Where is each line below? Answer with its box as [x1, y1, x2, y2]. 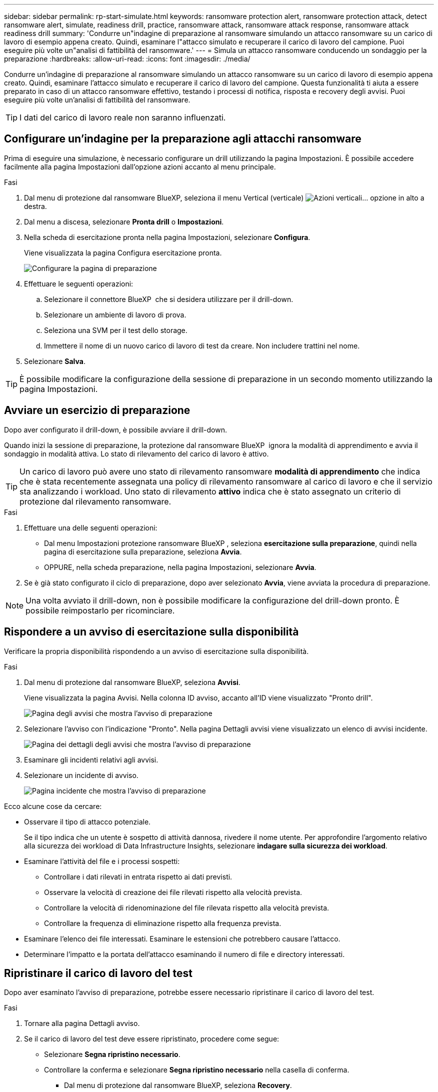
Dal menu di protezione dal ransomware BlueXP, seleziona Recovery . [64, 1081, 292, 1090]
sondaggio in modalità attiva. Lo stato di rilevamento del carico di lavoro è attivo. [4, 449, 269, 458]
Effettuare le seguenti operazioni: [24, 279, 133, 288]
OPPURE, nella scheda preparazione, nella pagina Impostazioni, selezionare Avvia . [44, 562, 316, 571]
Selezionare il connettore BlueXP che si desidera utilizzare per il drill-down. [44, 294, 293, 303]
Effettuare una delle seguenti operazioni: [24, 523, 157, 532]
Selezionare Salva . [24, 356, 85, 365]
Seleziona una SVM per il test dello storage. [44, 325, 187, 334]
